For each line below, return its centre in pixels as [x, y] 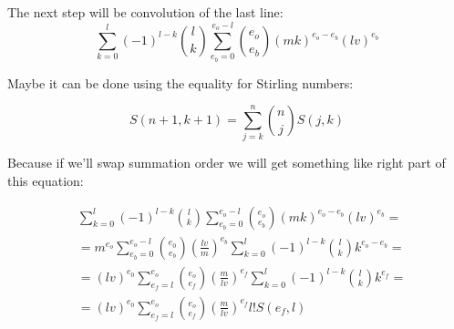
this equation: [46, 181]
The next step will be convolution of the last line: [145, 12]
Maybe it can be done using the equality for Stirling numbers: [181, 82]
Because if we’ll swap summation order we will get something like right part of [227, 163]
